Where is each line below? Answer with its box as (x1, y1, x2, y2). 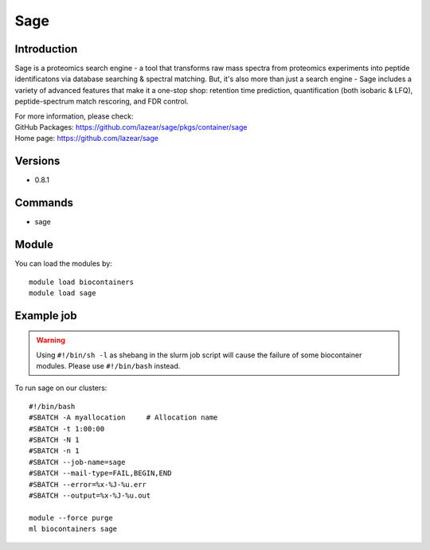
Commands (14, 196, 74, 210)
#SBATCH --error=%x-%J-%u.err (29, 480, 147, 489)
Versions (14, 154, 61, 168)
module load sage (29, 288, 96, 298)
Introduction (14, 42, 78, 56)
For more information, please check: (14, 111, 134, 121)
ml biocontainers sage (29, 525, 118, 533)
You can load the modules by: (14, 259, 113, 268)
